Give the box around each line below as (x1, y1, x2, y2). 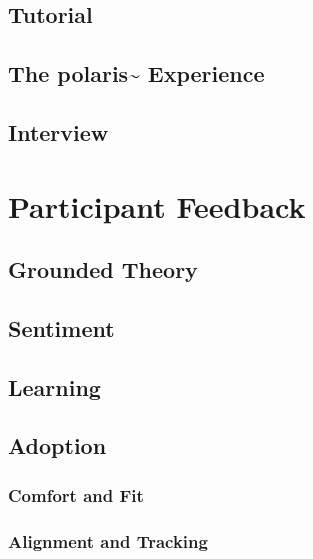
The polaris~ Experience (8, 58, 265, 89)
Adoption (8, 430, 107, 461)
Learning (8, 371, 101, 402)
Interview (8, 116, 109, 147)
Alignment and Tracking (8, 528, 208, 553)
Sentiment (8, 312, 115, 343)
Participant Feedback (8, 185, 306, 226)
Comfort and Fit (8, 482, 144, 507)
